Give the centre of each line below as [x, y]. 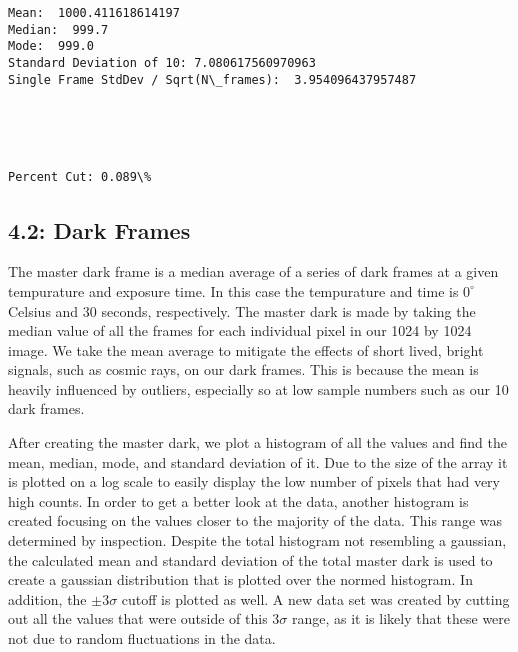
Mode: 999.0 [51, 46]
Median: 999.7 [58, 29]
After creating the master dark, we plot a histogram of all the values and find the [257, 442]
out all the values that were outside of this [138, 618]
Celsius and [43, 310]
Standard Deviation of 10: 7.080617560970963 [162, 62]
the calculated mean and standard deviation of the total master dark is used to [250, 559]
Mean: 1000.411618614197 [94, 13]
